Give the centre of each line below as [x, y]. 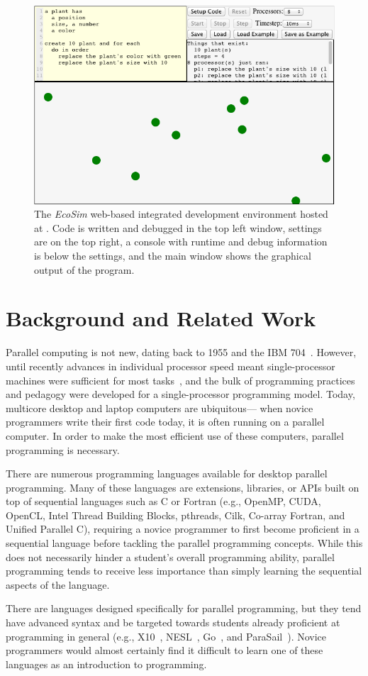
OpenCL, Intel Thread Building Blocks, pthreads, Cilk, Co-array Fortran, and [175, 515]
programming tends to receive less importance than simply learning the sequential [184, 571]
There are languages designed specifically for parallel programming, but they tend [184, 608]
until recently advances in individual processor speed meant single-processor [171, 366]
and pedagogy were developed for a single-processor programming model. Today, [180, 394]
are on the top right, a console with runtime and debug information [181, 242]
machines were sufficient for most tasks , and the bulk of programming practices [180, 380]
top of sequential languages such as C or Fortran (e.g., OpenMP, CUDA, [163, 501]
